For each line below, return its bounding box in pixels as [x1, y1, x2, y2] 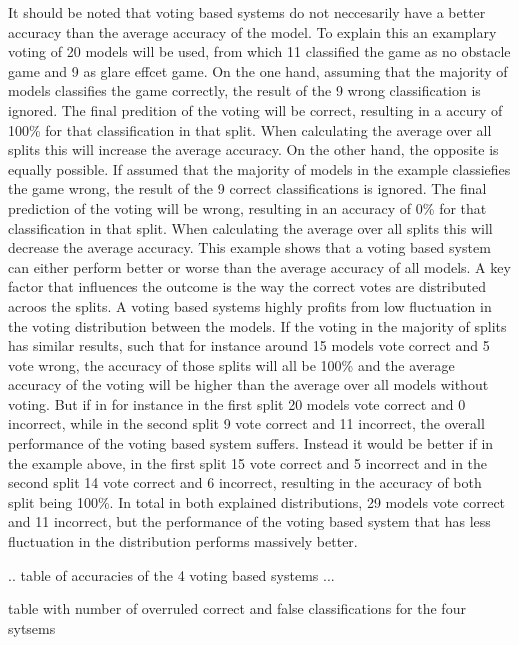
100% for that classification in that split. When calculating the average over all [8, 119, 492, 140]
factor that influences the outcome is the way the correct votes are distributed [8, 276, 487, 297]
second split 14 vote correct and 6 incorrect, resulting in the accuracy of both [8, 472, 482, 493]
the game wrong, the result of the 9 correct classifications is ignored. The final [8, 178, 487, 199]
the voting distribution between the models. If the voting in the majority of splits [8, 315, 507, 336]
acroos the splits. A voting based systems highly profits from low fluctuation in [8, 295, 492, 316]
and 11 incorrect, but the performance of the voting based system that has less [8, 511, 491, 532]
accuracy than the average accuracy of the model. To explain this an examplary [8, 21, 497, 42]
